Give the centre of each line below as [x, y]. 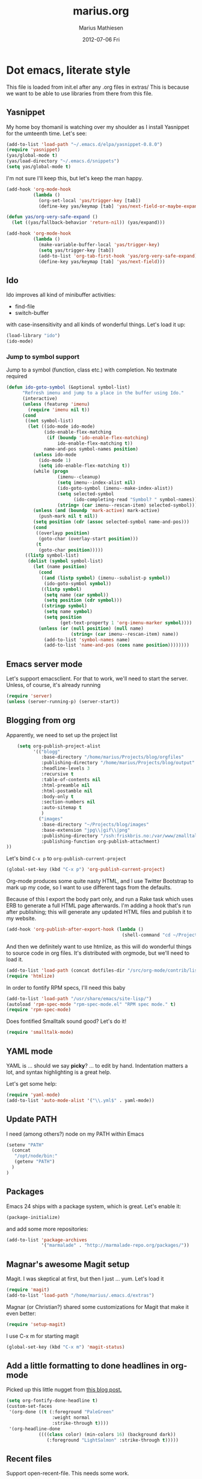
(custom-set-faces [29, 1407]
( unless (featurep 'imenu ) [56, 404]
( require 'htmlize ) [31, 976]
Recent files [29, 1459]
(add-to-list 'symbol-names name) [87, 640]
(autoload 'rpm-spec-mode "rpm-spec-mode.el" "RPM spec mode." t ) [91, 1004]
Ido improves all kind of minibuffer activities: [61, 295]
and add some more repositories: [47, 1229]
